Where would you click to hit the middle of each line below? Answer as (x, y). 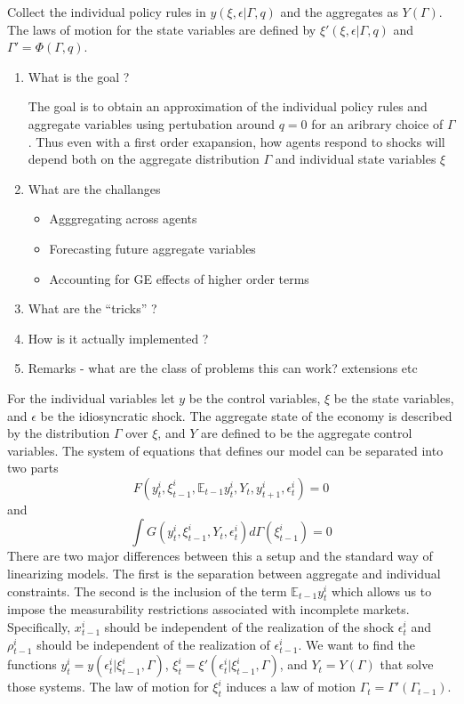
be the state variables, (394, 397)
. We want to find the (356, 644)
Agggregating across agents (123, 218)
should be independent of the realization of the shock (249, 627)
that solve (407, 664)
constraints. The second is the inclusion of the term (147, 591)
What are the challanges (94, 188)
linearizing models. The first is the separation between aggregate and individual (224, 574)
